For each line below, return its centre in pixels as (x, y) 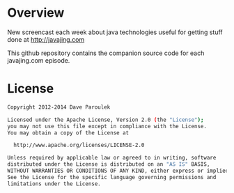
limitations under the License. (54, 184)
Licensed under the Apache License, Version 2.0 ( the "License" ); (106, 120)
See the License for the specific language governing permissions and (112, 177)
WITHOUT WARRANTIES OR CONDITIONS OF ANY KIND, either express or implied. (119, 171)
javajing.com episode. (39, 60)
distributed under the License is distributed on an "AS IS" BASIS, (109, 164)
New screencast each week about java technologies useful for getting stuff (115, 32)
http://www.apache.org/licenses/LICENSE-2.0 (79, 145)
